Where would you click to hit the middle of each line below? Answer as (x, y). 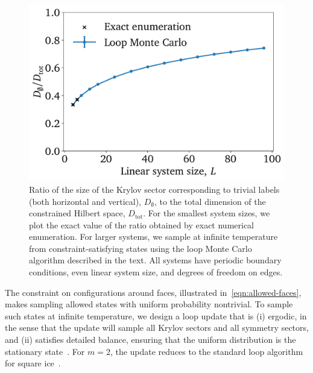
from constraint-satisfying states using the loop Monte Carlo (141, 248)
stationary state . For (45, 351)
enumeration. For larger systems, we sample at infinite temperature (153, 237)
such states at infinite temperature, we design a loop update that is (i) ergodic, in (156, 315)
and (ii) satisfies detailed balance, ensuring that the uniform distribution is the (150, 340)
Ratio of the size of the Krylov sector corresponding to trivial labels (154, 189)
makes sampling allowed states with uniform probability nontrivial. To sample (149, 304)
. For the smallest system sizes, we (207, 213)
